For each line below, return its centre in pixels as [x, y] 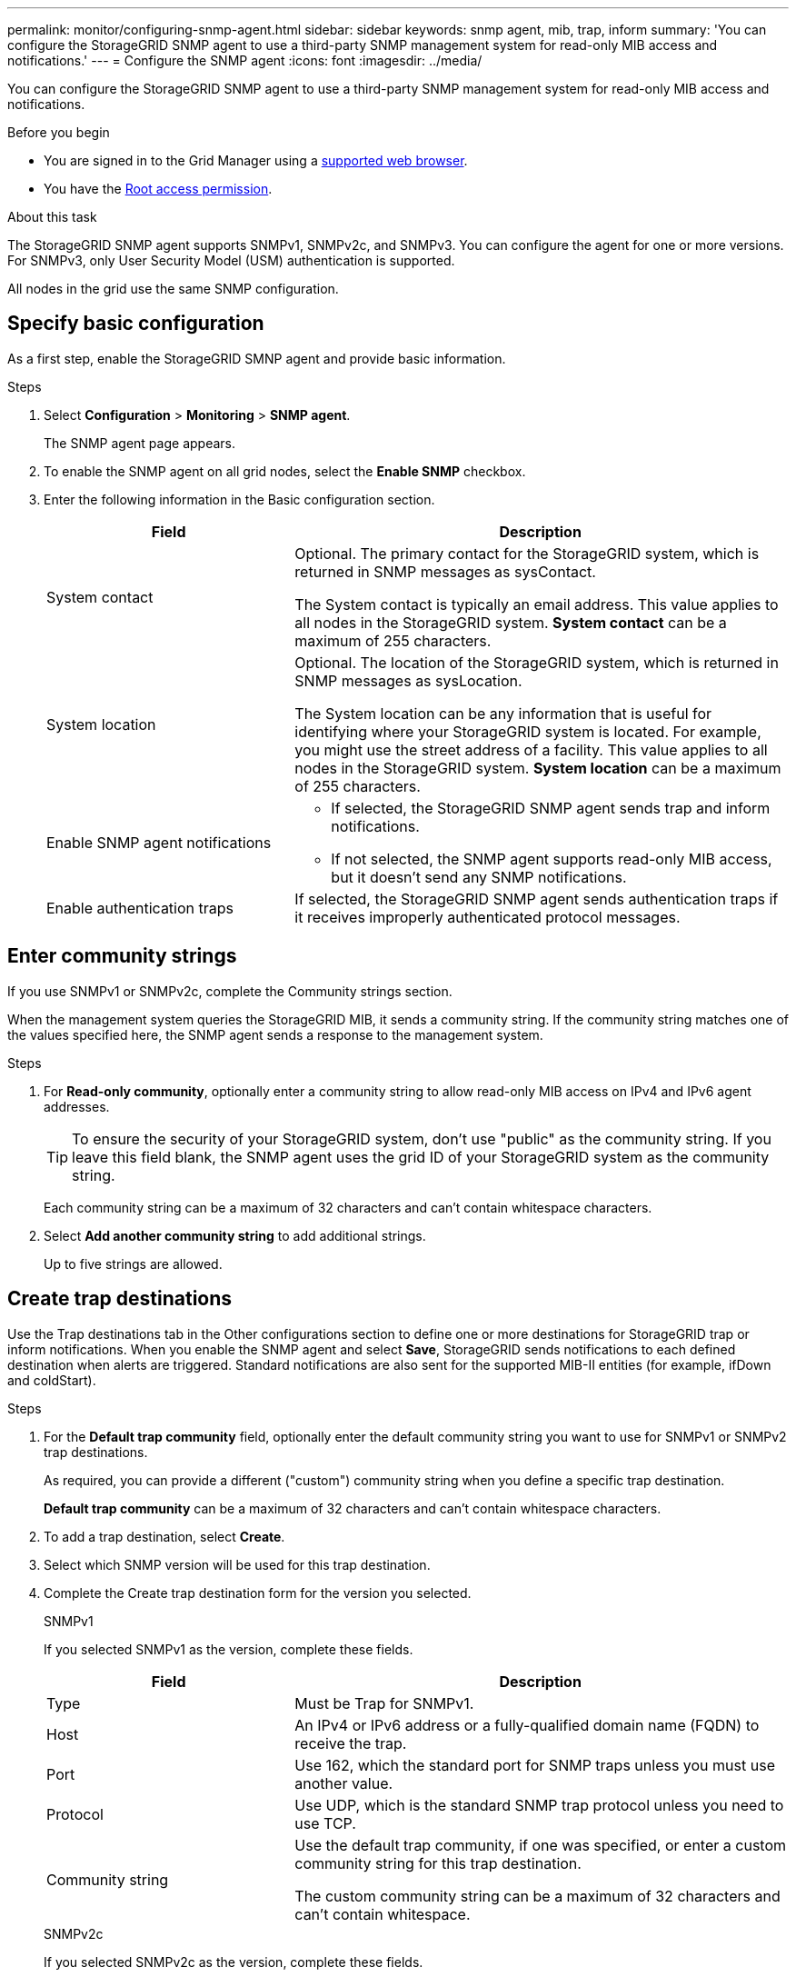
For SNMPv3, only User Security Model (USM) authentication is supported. [231, 260]
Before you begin [59, 132]
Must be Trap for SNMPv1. [384, 1703]
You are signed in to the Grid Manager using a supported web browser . [256, 160]
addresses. [77, 1106]
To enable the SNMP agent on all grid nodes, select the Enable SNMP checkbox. [285, 471]
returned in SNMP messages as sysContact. [445, 571]
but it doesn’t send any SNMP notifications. [479, 877]
